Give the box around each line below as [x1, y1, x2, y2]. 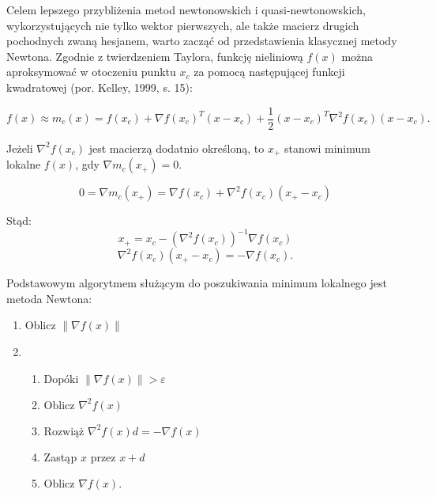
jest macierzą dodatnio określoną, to [88, 139, 265, 156]
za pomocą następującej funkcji [194, 63, 345, 80]
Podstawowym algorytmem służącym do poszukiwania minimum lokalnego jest [6, 275, 387, 291]
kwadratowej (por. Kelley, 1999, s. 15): [6, 78, 193, 95]
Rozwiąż [43, 426, 85, 438]
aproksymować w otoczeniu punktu [6, 63, 176, 80]
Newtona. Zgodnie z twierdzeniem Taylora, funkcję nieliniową [6, 47, 303, 64]
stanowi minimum [284, 139, 370, 156]
